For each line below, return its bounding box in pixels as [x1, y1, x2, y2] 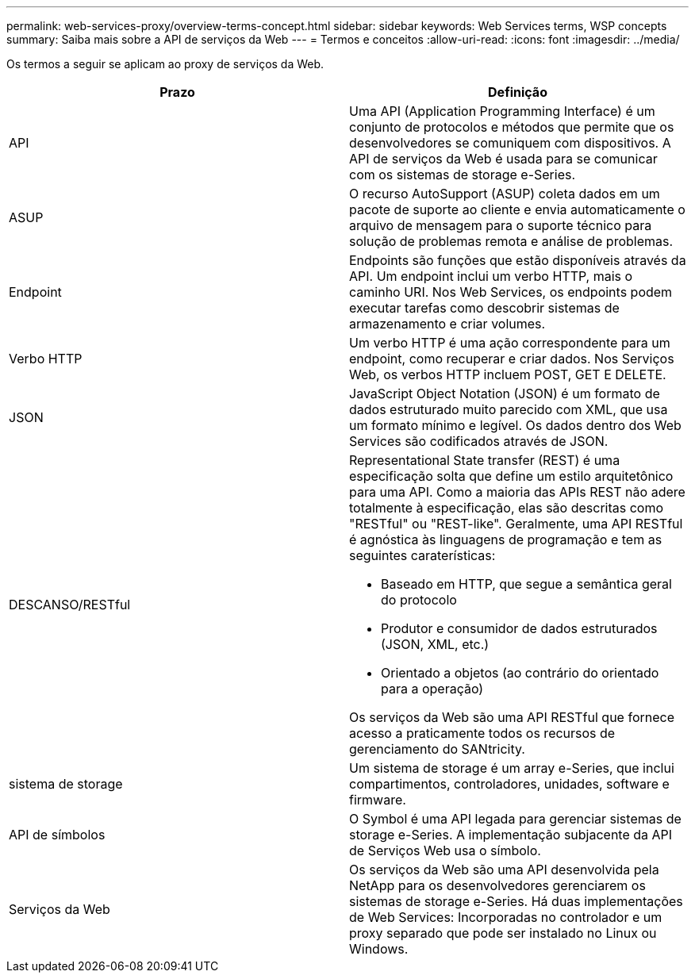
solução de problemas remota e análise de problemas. [349, 233, 674, 249]
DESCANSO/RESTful [9, 597, 131, 612]
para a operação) [381, 681, 484, 697]
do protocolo [381, 592, 457, 608]
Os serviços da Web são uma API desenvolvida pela [349, 862, 659, 877]
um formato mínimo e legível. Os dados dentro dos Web [349, 417, 682, 433]
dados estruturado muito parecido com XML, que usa [349, 401, 668, 417]
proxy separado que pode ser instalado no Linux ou [349, 925, 657, 941]
